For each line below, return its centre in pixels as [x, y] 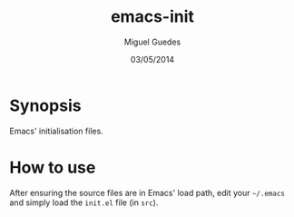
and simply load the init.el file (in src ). [84, 202]
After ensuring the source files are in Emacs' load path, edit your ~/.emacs [147, 192]
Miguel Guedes [152, 42]
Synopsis [45, 105]
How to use [53, 168]
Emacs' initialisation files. [57, 131]
